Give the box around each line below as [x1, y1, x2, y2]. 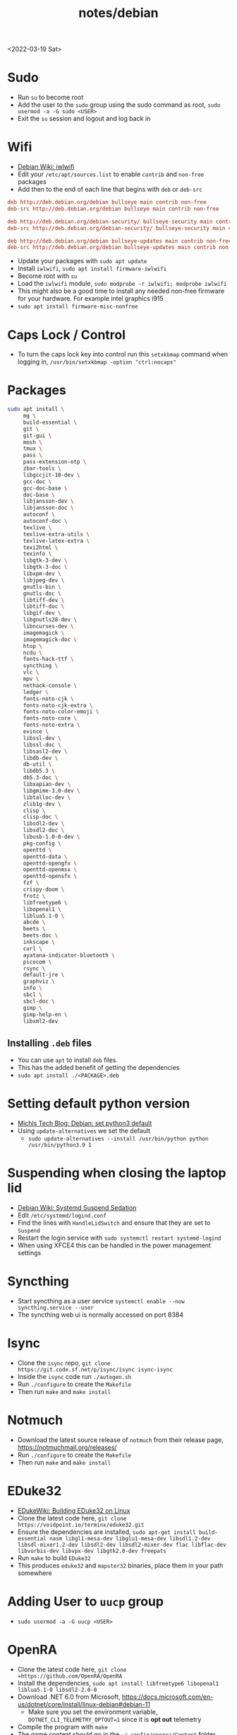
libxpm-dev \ [23, 570, 61, 577]
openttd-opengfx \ [23, 860, 78, 867]
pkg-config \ [23, 840, 61, 847]
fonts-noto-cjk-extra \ [23, 702, 93, 709]
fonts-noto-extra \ [23, 722, 80, 729]
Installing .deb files [7, 1037, 92, 1049]
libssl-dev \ [23, 734, 61, 742]
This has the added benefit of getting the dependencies [17, 1064, 180, 1072]
